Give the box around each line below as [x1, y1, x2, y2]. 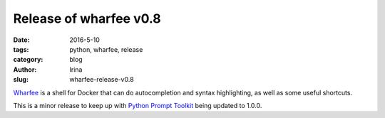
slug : [13, 75, 29, 84]
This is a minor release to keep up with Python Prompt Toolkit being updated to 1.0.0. [13, 101, 262, 109]
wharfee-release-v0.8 [69, 75, 135, 84]
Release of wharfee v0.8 [13, 11, 162, 26]
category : [13, 55, 43, 64]
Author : [13, 65, 37, 74]
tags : [13, 45, 29, 53]
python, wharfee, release [69, 45, 143, 53]
